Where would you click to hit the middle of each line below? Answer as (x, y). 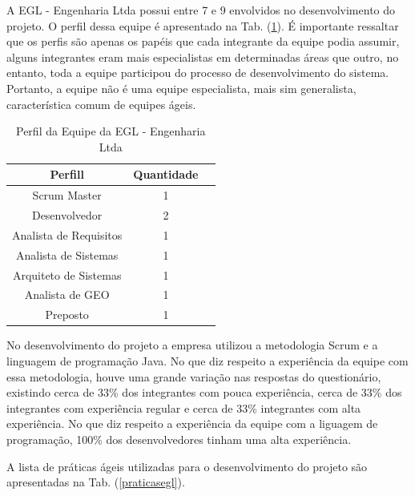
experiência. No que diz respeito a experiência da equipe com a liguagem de (192, 423)
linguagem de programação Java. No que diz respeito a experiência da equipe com (207, 360)
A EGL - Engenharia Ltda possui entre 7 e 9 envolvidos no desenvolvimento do (201, 10)
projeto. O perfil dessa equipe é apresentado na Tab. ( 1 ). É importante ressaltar (203, 25)
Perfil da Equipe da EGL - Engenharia (111, 131)
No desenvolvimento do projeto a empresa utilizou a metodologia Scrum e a (192, 345)
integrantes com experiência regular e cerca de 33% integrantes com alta (184, 407)
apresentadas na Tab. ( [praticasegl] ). (96, 482)
